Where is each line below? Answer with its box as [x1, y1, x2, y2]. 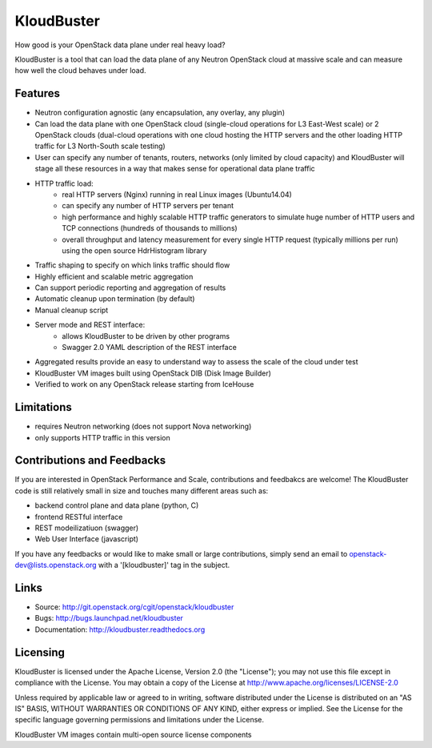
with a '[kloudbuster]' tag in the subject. [98, 561, 230, 570]
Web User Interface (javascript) [34, 534, 139, 544]
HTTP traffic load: [34, 179, 94, 188]
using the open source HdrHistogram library [62, 245, 207, 255]
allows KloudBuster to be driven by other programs [62, 331, 230, 340]
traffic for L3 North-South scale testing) [34, 141, 166, 151]
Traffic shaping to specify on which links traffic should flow [34, 260, 230, 270]
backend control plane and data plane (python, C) [34, 501, 199, 510]
